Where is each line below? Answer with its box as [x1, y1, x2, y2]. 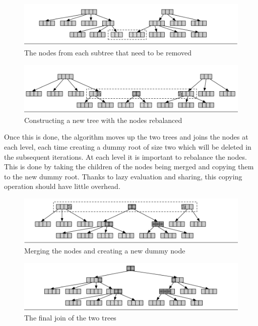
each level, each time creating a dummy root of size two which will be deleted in [4, 142, 251, 152]
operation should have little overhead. [4, 181, 120, 191]
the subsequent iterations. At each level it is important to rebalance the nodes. [4, 151, 247, 162]
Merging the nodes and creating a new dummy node [24, 245, 185, 256]
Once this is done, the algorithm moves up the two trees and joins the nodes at [4, 132, 248, 142]
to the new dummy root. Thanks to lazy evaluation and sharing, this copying [4, 171, 242, 181]
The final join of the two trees [24, 312, 116, 323]
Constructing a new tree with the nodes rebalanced [24, 114, 182, 125]
